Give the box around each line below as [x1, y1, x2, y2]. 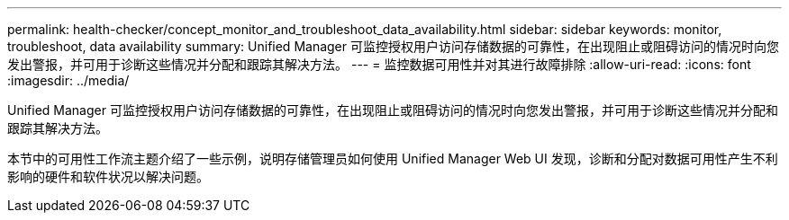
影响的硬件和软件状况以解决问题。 [7, 169, 209, 184]
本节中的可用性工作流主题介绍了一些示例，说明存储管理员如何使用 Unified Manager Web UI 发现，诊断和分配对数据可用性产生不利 [7, 151, 778, 166]
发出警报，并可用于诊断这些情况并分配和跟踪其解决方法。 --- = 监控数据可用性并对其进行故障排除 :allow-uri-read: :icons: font [7, 57, 751, 72]
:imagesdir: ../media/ [7, 73, 130, 88]
